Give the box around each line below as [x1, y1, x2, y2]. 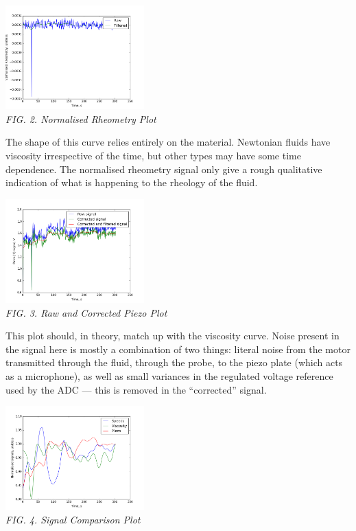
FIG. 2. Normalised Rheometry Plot [5, 111, 156, 126]
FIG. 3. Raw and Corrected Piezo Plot [5, 305, 167, 319]
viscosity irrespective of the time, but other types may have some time [5, 148, 301, 162]
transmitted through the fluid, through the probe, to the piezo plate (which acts [5, 355, 343, 370]
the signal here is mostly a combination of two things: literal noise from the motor [5, 341, 351, 356]
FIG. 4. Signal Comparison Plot [5, 512, 141, 526]
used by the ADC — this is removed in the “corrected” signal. [5, 382, 267, 396]
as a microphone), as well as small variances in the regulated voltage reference [5, 368, 333, 383]
